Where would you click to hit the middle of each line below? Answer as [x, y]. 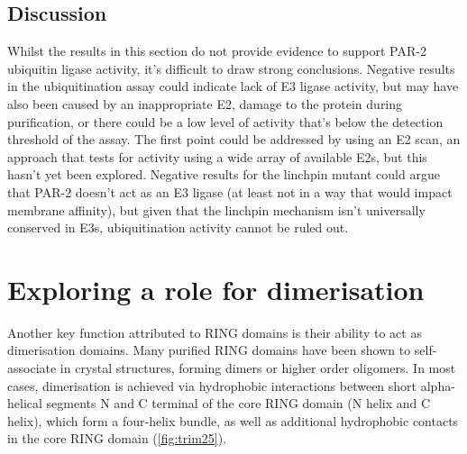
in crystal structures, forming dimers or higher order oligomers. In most [258, 368]
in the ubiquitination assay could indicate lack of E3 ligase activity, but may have [233, 86]
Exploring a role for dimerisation [216, 289]
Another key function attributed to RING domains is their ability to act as [215, 332]
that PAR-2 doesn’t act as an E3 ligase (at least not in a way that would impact [230, 191]
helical [25, 403]
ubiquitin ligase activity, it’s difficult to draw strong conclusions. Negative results [231, 68]
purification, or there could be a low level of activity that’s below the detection [225, 121]
